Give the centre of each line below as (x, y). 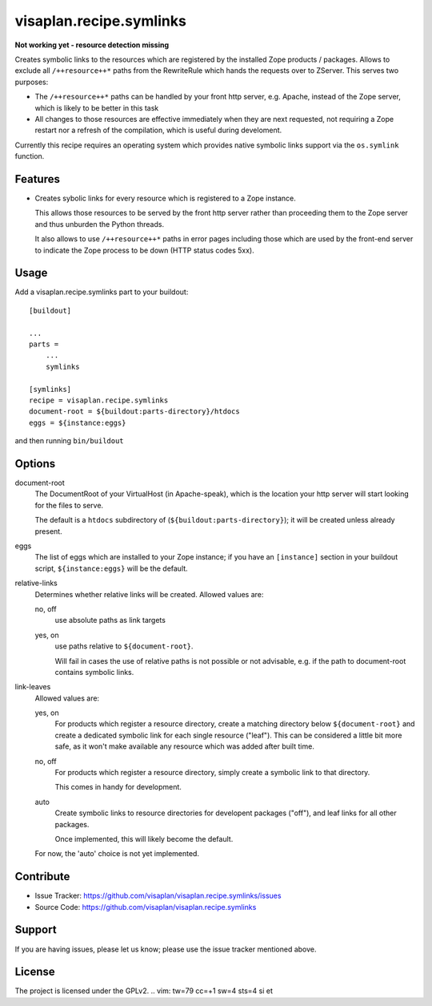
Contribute (42, 877)
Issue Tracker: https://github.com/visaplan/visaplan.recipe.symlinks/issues (158, 896)
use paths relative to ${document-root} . (124, 646)
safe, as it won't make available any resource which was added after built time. (185, 746)
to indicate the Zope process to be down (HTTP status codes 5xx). (145, 250)
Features (37, 179)
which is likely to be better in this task (97, 107)
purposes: (32, 82)
